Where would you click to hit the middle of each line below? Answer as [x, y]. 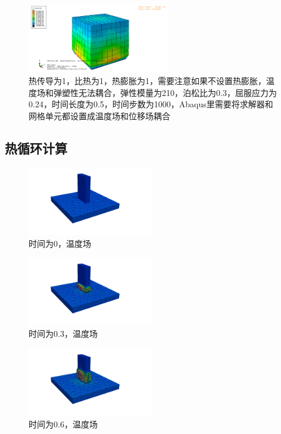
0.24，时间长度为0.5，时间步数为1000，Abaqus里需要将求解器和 [151, 104]
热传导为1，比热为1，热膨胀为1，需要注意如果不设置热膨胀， [147, 80]
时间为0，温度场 [60, 243]
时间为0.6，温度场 [63, 424]
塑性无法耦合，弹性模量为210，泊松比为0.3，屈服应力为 [169, 92]
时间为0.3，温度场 [63, 334]
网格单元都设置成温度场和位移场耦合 [99, 115]
